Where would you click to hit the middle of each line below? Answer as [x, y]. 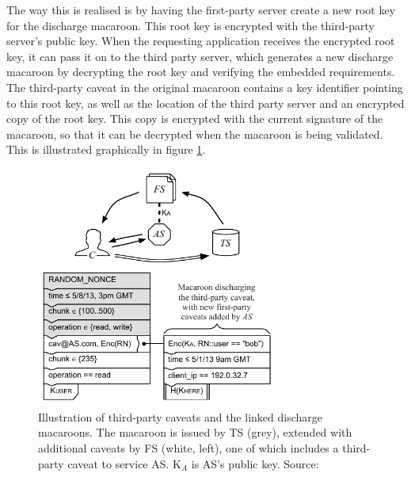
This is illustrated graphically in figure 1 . [106, 149]
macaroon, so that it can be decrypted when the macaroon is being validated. [195, 134]
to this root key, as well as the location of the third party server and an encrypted [205, 103]
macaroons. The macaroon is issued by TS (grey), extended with [195, 432]
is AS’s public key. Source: [255, 463]
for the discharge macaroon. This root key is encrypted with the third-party [190, 25]
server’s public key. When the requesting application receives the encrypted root [201, 41]
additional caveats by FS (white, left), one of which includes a [188, 448]
